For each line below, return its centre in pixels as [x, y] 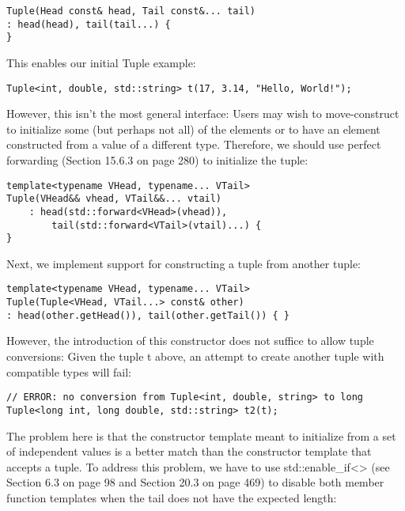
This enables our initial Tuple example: [101, 62]
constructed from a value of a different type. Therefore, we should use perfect [194, 144]
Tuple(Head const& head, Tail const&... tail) [131, 11]
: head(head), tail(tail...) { [89, 24]
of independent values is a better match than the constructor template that [189, 451]
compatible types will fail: [69, 371]
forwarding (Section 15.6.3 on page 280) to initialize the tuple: [157, 160]
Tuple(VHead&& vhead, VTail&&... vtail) [114, 199]
